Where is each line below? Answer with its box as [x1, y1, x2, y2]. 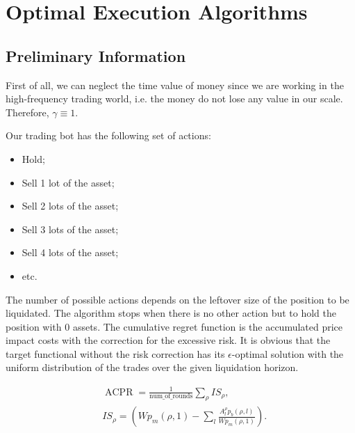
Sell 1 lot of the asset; [22, 175, 115, 189]
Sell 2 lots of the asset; [22, 198, 119, 213]
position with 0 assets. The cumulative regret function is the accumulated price [6, 319, 343, 333]
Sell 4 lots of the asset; [22, 245, 119, 260]
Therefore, [6, 104, 49, 119]
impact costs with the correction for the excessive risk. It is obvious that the [6, 333, 331, 347]
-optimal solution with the [231, 346, 344, 361]
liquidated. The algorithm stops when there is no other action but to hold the [6, 306, 336, 320]
